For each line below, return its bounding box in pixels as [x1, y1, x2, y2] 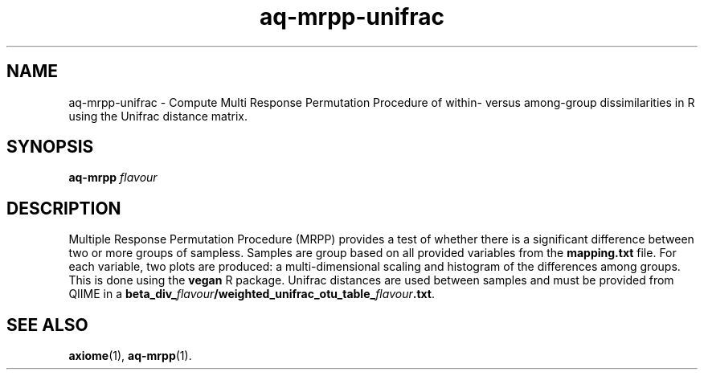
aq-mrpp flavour [68, 170, 158, 185]
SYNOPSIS [6, 137, 94, 157]
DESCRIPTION [6, 198, 121, 219]
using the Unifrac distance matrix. [68, 108, 248, 123]
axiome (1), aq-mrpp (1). [68, 349, 192, 363]
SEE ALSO [6, 314, 88, 335]
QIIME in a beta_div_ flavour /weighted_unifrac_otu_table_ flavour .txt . [68, 287, 435, 301]
